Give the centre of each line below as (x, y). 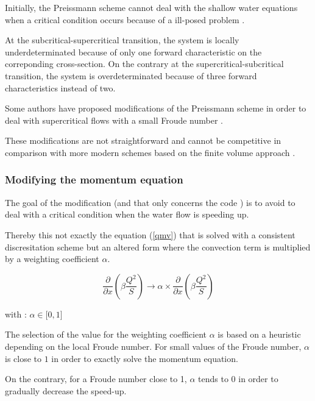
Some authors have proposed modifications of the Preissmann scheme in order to (156, 108)
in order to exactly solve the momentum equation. (145, 358)
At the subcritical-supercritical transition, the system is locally (122, 40)
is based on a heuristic (259, 334)
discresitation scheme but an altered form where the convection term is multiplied (158, 247)
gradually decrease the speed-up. (66, 390)
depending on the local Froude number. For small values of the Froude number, (153, 346)
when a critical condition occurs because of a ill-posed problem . (125, 19)
